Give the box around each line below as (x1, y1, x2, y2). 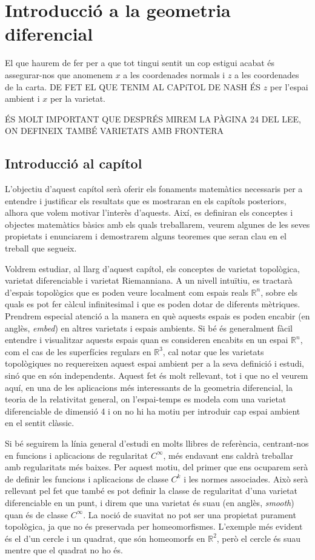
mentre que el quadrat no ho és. (5, 544, 123, 556)
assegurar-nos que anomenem (5, 68, 113, 81)
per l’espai (270, 80, 308, 93)
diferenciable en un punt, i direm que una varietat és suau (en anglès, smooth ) (5, 496, 294, 508)
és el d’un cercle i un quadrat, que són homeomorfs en (5, 532, 205, 544)
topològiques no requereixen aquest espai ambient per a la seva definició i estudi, (5, 357, 304, 370)
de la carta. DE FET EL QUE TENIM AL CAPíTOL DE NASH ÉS (5, 80, 261, 93)
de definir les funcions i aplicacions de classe (5, 472, 168, 485)
